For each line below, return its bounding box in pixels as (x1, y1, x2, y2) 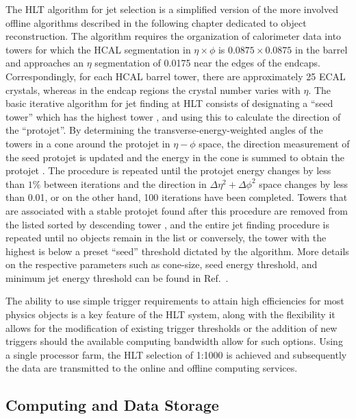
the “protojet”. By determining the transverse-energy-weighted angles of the (5, 123, 323, 137)
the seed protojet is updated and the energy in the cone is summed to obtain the (5, 149, 345, 164)
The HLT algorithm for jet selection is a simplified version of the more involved (5, 2, 338, 16)
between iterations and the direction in (44, 176, 207, 191)
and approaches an (5, 56, 84, 70)
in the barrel (295, 42, 348, 56)
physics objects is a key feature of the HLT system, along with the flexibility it (5, 307, 335, 322)
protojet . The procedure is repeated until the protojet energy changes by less (5, 163, 331, 178)
